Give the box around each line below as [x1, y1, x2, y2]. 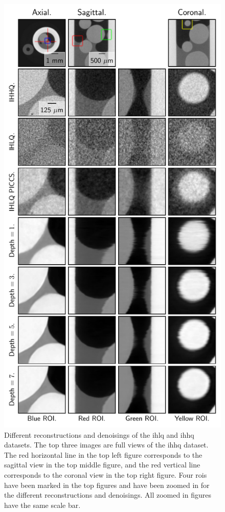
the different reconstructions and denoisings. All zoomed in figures [4, 489, 211, 500]
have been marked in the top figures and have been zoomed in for [4, 479, 210, 490]
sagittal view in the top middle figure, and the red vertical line [4, 459, 200, 470]
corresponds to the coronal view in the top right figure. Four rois [4, 469, 207, 480]
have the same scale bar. [4, 499, 81, 510]
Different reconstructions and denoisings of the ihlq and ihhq [4, 429, 194, 440]
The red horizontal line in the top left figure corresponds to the [4, 449, 202, 460]
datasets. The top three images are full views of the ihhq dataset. [4, 439, 209, 450]
